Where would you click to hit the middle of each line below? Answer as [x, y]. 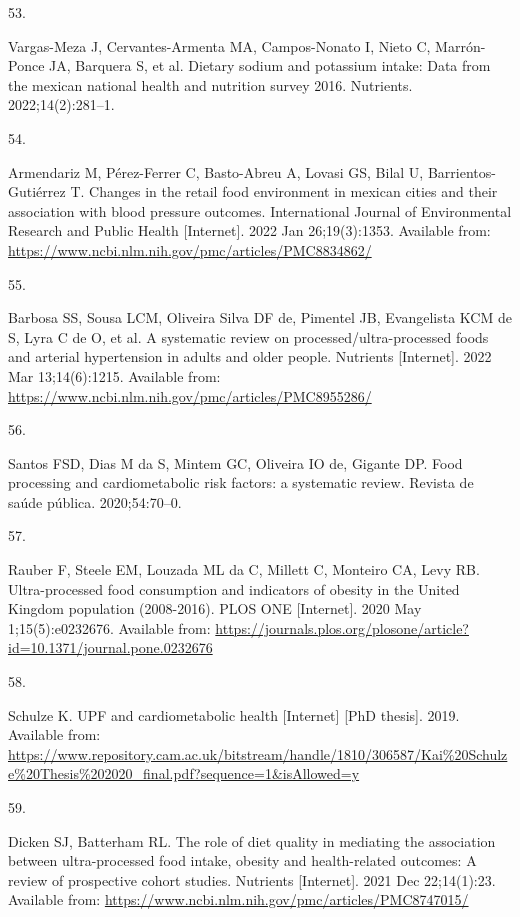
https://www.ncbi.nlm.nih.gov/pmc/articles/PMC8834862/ [190, 249]
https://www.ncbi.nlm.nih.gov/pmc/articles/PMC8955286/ [190, 395]
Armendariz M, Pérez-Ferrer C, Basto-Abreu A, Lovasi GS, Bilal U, [216, 171]
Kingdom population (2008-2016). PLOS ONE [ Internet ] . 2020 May [215, 608]
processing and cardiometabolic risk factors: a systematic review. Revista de [241, 482]
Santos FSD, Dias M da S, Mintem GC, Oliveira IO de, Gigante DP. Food [235, 462]
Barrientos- [461, 171]
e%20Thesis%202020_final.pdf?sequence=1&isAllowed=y [184, 773]
